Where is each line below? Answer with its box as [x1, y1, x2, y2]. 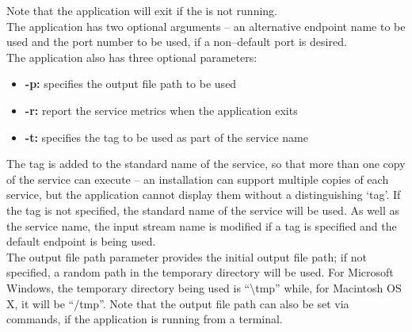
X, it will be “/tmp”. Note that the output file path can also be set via [6, 295, 349, 311]
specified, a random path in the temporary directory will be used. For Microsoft [6, 264, 394, 280]
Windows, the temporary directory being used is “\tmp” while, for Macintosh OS [6, 279, 402, 296]
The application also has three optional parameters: [6, 48, 257, 65]
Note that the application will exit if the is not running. [6, 2, 277, 18]
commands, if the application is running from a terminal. [6, 311, 283, 327]
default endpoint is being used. [6, 233, 156, 250]
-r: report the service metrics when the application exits [25, 101, 298, 118]
